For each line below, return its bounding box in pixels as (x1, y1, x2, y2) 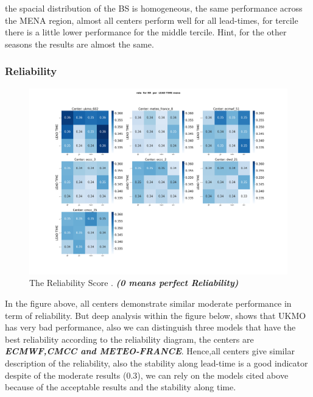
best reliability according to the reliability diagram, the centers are (5, 332, 254, 345)
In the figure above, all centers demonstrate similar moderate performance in (5, 296, 292, 309)
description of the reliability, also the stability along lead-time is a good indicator (5, 356, 308, 369)
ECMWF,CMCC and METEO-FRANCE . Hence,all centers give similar (5, 345, 295, 357)
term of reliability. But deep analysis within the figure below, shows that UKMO (5, 309, 306, 321)
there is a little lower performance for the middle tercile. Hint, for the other (5, 26, 287, 38)
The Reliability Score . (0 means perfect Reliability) (29, 276, 239, 289)
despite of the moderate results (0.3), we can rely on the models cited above (5, 368, 289, 381)
